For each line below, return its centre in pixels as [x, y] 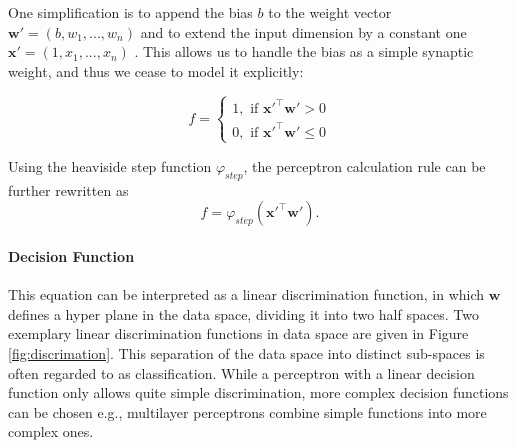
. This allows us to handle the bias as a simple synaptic [304, 51]
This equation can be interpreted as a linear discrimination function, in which [246, 294]
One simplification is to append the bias [130, 12]
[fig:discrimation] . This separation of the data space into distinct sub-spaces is [246, 352]
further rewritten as [68, 189]
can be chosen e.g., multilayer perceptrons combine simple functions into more [247, 411]
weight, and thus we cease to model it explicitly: [156, 70]
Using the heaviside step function [110, 165]
